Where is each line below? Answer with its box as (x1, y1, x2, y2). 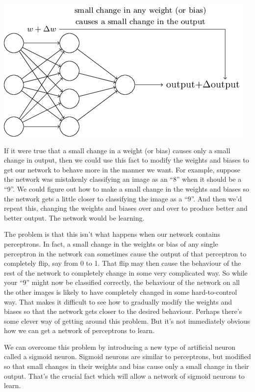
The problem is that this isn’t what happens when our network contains (4, 229, 221, 239)
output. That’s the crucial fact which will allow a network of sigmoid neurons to (4, 370, 245, 381)
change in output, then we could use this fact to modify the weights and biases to (4, 155, 249, 165)
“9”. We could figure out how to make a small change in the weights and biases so (4, 183, 250, 194)
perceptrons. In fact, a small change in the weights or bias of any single (4, 238, 218, 249)
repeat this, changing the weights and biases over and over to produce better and (4, 203, 248, 213)
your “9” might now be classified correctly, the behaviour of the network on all (4, 277, 240, 287)
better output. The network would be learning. (4, 212, 145, 223)
